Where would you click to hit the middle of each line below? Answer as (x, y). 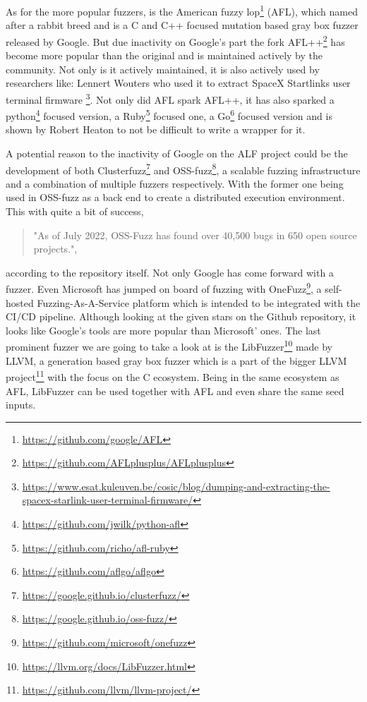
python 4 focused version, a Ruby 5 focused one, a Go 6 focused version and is (169, 115)
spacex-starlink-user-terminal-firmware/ (108, 500)
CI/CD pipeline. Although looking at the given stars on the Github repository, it (181, 316)
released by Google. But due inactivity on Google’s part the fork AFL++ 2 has (175, 40)
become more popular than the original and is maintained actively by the (164, 55)
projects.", (55, 249)
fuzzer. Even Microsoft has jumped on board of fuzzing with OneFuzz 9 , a (164, 288)
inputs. (21, 405)
